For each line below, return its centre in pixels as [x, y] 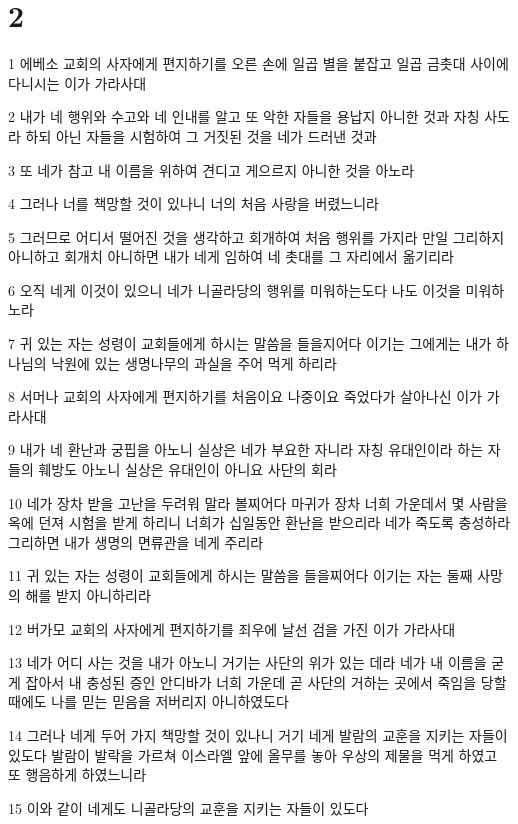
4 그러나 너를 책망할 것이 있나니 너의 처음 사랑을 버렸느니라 [193, 203]
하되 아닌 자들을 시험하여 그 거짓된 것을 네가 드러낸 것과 [201, 135]
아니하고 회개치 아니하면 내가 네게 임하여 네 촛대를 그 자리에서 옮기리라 [231, 256]
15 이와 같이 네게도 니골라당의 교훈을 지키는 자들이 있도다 [188, 807]
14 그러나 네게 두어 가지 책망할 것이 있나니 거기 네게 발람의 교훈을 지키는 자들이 [258, 734]
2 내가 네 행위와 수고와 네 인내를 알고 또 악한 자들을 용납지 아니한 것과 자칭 [244, 116]
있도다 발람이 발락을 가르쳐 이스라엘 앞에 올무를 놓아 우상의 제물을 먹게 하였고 [253, 754]
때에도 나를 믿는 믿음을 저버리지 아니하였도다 [148, 701]
